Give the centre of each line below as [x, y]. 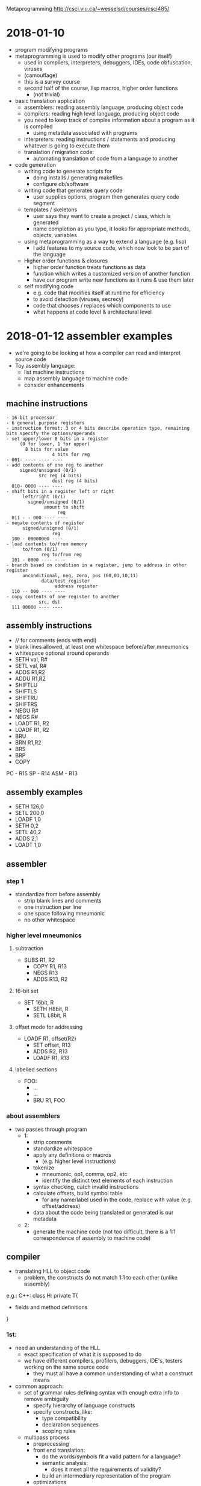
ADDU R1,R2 [30, 678]
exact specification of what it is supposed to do [83, 1354]
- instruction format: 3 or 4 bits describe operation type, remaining [98, 428]
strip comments [52, 1142]
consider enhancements [54, 385]
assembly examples [45, 792]
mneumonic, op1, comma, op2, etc [85, 1174]
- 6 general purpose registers [45, 423]
